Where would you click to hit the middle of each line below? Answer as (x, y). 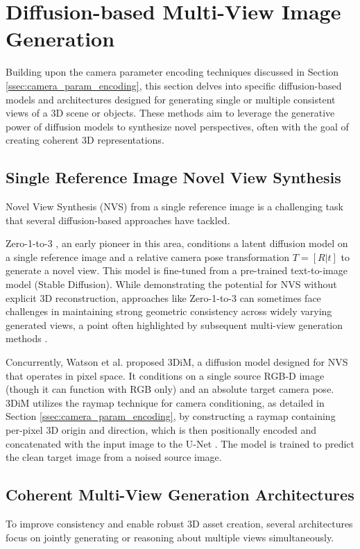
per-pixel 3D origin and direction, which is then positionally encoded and (161, 429)
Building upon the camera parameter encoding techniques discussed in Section (172, 72)
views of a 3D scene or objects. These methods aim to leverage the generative (170, 113)
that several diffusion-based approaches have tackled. (118, 220)
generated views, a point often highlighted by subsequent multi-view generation (174, 324)
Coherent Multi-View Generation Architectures (180, 495)
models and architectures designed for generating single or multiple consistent (171, 99)
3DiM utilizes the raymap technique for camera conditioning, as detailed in (165, 402)
